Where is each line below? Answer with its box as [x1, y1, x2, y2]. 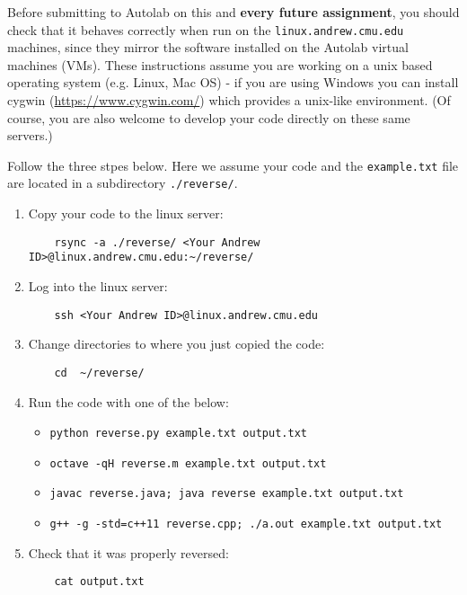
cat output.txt [54, 575, 145, 589]
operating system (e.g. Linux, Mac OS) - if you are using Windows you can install [7, 73, 459, 92]
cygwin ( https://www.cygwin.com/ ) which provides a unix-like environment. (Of [7, 91, 451, 110]
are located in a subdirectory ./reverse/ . [7, 173, 238, 192]
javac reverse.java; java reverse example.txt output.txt [49, 487, 404, 501]
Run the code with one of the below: [28, 392, 229, 411]
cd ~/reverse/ [54, 366, 145, 379]
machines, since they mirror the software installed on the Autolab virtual [7, 38, 409, 57]
